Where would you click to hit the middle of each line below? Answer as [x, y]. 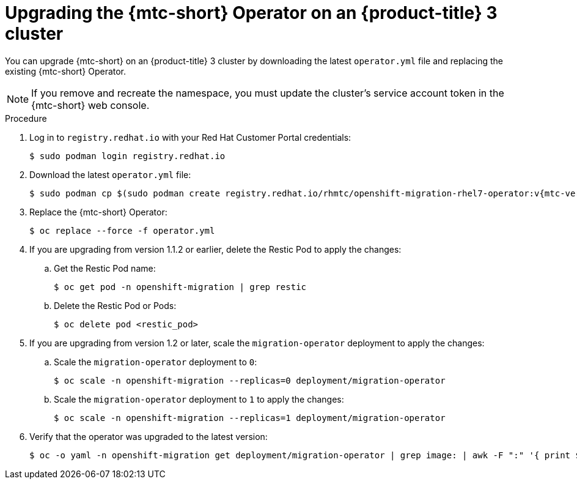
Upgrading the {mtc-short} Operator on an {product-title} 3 [251, 13]
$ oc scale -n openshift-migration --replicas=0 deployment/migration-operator [250, 380]
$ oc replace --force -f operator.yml [122, 230]
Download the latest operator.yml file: [110, 174]
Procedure [26, 118]
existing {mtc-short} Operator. [66, 71]
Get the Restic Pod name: [105, 268]
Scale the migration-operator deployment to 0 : [156, 362]
